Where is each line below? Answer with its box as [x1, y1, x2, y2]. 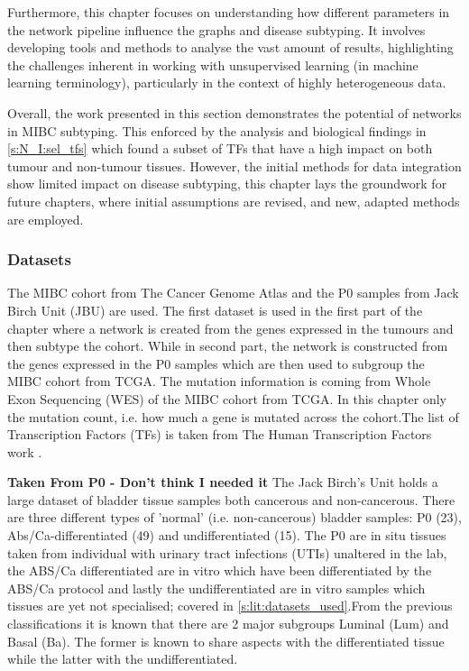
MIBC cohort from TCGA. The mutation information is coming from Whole [7, 372, 431, 391]
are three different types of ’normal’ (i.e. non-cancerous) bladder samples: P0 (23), [7, 508, 462, 527]
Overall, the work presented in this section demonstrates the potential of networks [7, 103, 462, 122]
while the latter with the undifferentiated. [7, 649, 238, 668]
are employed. [7, 209, 84, 228]
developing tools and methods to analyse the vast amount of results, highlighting [7, 38, 454, 57]
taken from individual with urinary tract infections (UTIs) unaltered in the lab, [7, 543, 447, 562]
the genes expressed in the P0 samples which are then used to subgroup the [7, 354, 425, 372]
